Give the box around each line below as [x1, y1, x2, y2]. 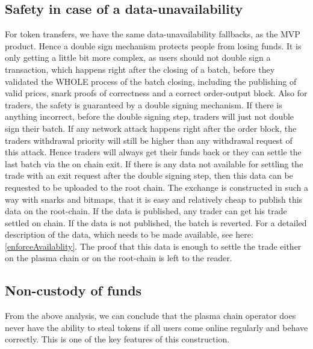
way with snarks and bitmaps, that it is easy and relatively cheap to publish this [5, 193, 303, 205]
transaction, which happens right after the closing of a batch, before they [5, 63, 275, 75]
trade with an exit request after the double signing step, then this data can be [5, 169, 293, 182]
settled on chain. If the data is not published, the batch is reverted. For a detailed [5, 216, 307, 229]
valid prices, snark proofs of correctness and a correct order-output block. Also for [5, 87, 308, 99]
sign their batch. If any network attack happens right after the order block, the [5, 122, 297, 134]
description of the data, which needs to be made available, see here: [5, 228, 253, 241]
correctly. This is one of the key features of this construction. [5, 333, 230, 345]
